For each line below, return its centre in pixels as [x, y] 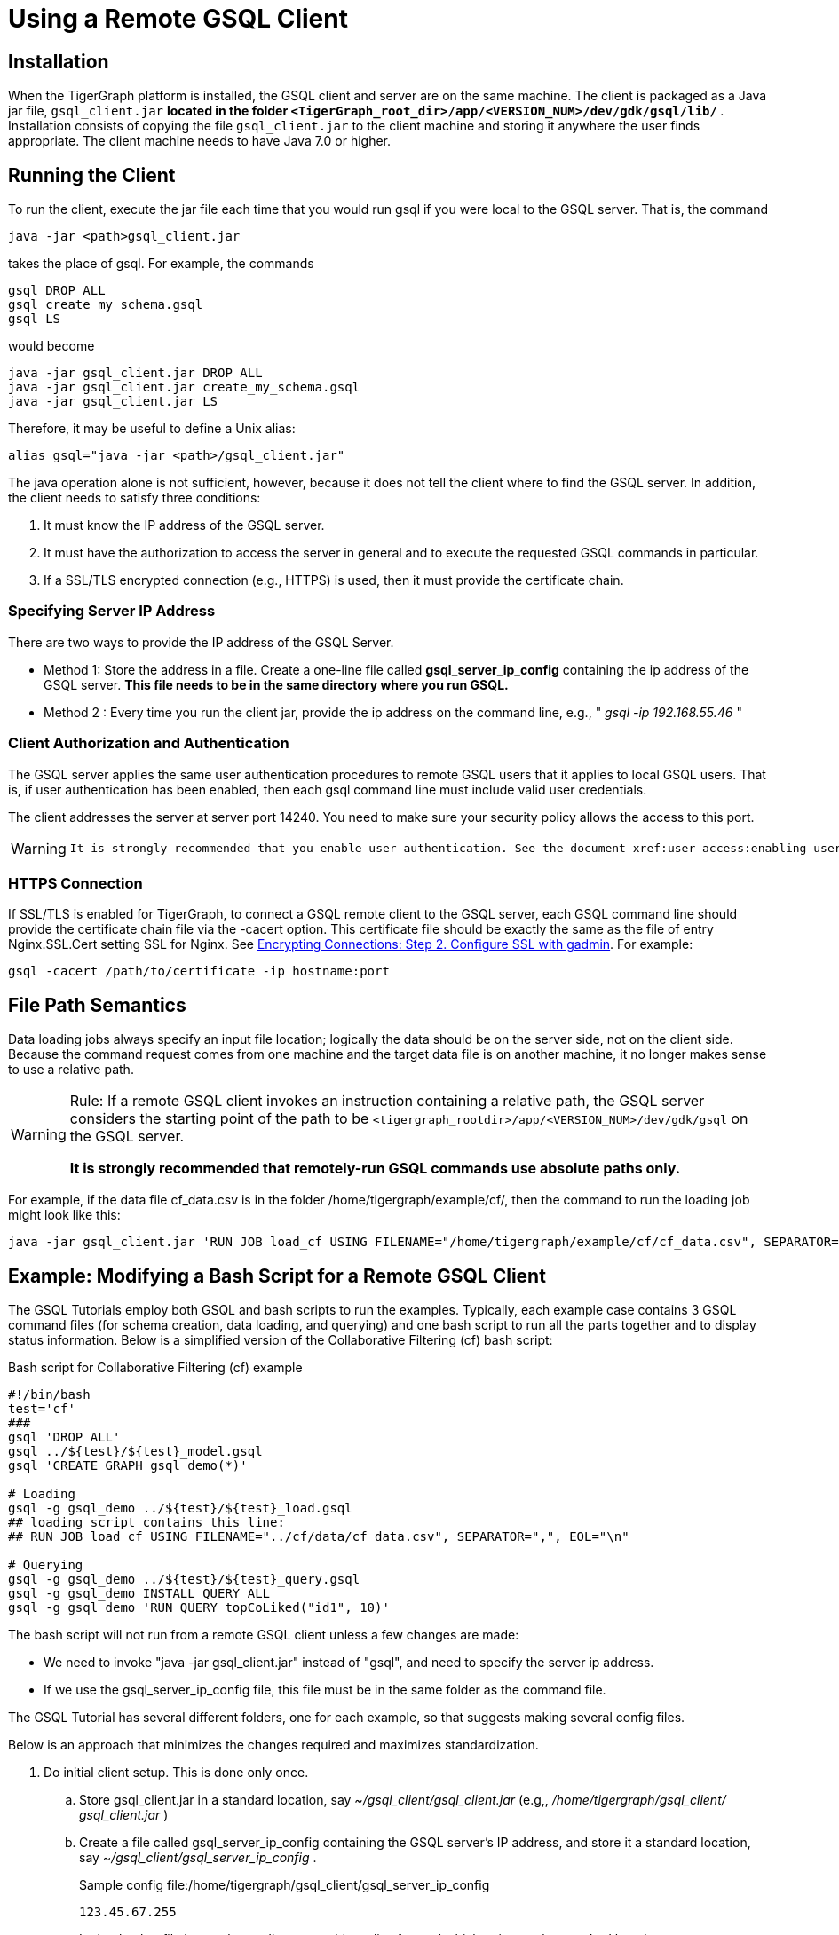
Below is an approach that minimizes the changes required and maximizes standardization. [273, 1744]
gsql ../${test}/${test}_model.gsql [135, 1451]
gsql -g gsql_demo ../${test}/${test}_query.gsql [184, 1579]
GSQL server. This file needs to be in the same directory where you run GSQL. [276, 684]
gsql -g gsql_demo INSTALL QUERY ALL [139, 1593]
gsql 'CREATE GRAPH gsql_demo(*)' [128, 1465]
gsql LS [35, 319]
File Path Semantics [97, 1005]
